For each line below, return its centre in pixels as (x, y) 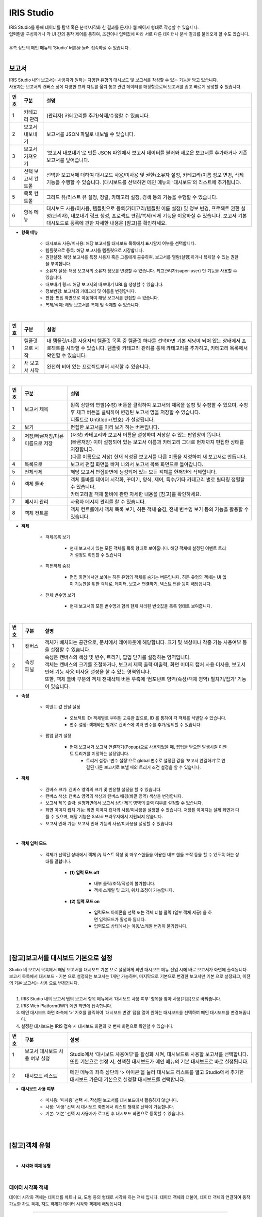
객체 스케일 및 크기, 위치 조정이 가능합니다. (134, 890)
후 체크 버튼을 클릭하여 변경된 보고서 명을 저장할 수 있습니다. (136, 412)
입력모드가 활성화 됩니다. (122, 919)
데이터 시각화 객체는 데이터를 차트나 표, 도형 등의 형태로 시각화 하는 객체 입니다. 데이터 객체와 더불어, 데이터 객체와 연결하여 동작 (130, 1197)
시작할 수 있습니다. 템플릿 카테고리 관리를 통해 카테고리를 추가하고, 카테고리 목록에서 (157, 348)
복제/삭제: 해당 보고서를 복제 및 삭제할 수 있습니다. (93, 305)
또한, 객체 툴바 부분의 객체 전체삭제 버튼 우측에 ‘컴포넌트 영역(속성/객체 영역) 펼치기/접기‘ (140, 679)
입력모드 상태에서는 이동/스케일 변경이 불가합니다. (141, 926)
